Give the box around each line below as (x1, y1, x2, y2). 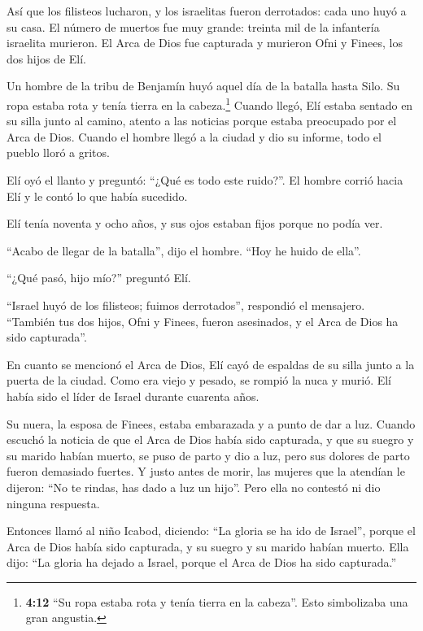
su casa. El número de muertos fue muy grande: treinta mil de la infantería (7, 18, 380, 35)
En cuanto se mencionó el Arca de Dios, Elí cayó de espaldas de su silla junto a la (7, 355, 415, 372)
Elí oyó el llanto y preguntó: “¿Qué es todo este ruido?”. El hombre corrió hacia (7, 172, 403, 188)
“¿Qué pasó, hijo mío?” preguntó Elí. (7, 269, 191, 286)
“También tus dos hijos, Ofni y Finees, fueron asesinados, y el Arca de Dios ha (7, 312, 399, 329)
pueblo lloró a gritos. (7, 144, 110, 161)
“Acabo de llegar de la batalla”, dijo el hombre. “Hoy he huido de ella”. (7, 242, 361, 259)
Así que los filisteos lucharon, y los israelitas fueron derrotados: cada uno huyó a (7, 2, 407, 19)
